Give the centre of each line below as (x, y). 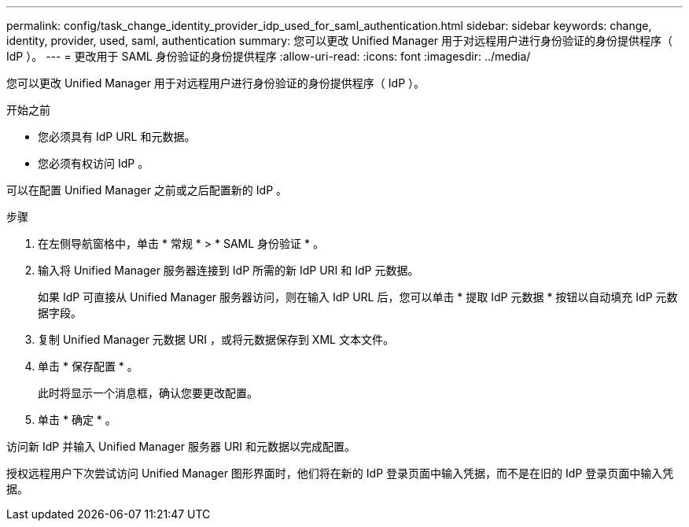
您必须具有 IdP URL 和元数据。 (117, 136)
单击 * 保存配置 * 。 (88, 366)
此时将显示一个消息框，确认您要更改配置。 (148, 393)
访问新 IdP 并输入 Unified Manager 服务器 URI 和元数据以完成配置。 (181, 446)
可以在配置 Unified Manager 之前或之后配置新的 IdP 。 (147, 190)
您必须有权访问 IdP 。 (94, 163)
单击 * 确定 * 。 (77, 420)
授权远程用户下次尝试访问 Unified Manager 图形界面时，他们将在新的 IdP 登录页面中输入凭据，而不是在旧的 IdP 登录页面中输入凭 (340, 473)
